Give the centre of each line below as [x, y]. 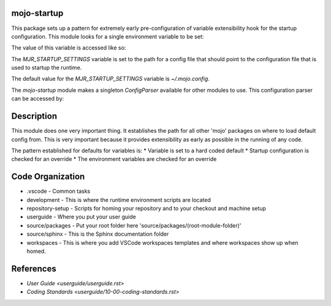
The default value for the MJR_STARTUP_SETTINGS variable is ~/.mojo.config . [110, 79]
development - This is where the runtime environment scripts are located [119, 200]
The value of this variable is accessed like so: [69, 48]
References [34, 268]
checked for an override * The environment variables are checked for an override [114, 159]
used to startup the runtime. [47, 68]
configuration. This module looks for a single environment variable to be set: [108, 36]
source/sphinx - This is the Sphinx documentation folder [98, 234]
